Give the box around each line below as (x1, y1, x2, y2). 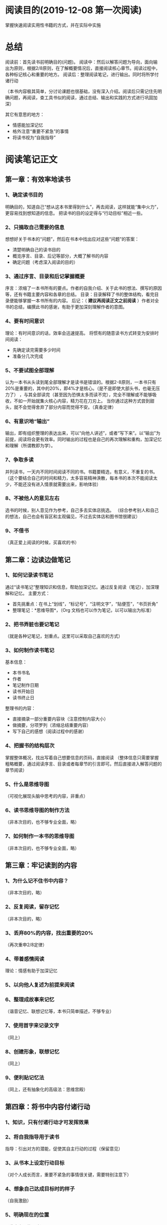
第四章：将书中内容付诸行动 (5, 1103, 90, 1111)
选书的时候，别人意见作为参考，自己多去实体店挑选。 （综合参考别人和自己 (5, 507, 159, 513)
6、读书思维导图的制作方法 (5, 807, 70, 814)
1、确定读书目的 (5, 191, 43, 198)
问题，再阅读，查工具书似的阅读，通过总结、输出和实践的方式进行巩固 (9, 94, 153, 100)
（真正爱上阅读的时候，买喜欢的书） (5, 539, 80, 545)
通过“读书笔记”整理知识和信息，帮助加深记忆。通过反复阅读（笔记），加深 (5, 584, 155, 590)
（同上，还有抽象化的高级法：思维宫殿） (5, 1087, 88, 1093)
